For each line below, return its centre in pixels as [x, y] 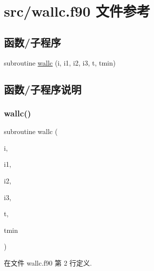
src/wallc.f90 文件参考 [77, 11]
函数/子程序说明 [43, 89]
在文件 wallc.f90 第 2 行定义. [48, 262]
